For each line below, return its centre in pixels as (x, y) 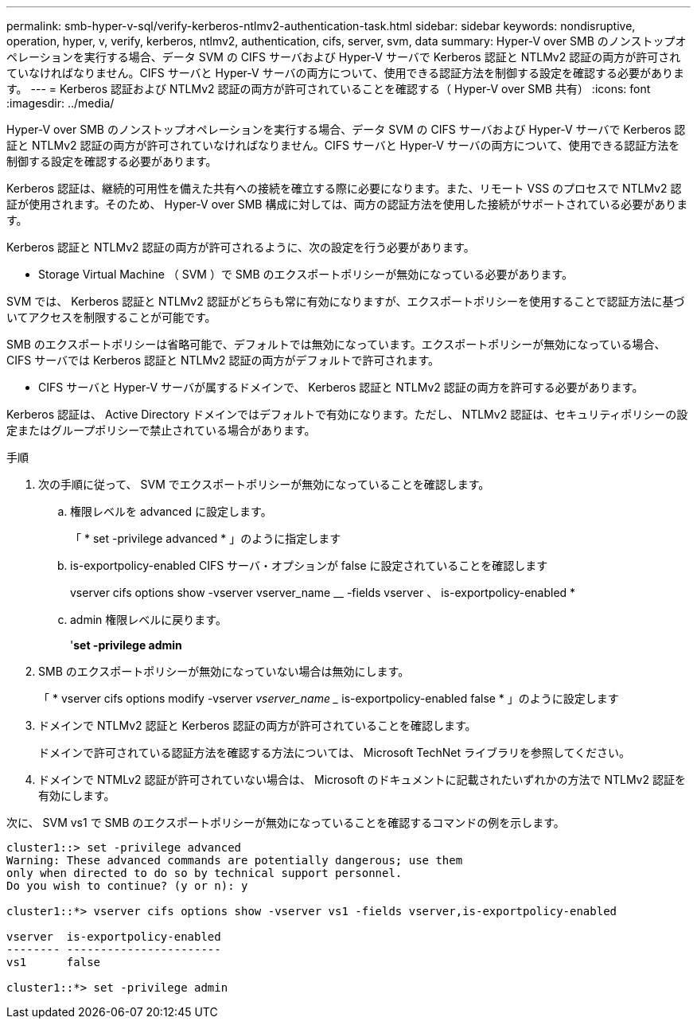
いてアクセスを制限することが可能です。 (111, 317)
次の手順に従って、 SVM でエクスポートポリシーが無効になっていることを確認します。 (264, 484)
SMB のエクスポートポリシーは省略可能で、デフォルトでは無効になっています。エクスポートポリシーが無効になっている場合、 (336, 344)
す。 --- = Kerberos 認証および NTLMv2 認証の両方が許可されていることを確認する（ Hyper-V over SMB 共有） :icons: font (329, 89)
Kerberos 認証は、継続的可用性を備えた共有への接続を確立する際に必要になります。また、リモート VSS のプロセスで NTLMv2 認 (344, 188)
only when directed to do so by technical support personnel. (204, 873)
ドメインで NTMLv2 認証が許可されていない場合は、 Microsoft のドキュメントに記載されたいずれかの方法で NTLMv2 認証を (362, 779)
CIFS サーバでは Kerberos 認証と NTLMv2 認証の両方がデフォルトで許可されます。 (223, 360)
